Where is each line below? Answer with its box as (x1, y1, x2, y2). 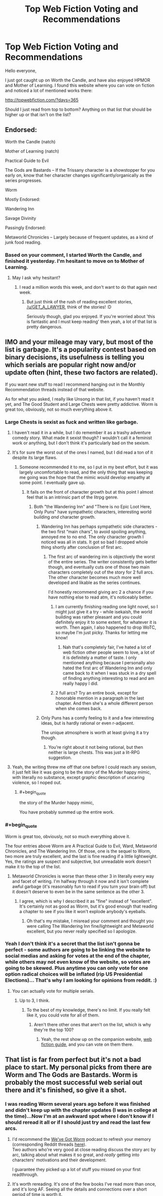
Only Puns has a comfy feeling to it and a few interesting (41, 715, 154, 721)
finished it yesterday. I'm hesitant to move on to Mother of (5, 258, 145, 264)
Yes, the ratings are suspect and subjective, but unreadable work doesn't (5, 858, 151, 864)
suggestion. (48, 755, 72, 760)
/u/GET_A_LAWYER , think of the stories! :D (26, 304, 112, 310)
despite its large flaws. (12, 455, 57, 460)
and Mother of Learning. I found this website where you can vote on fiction (5, 82, 155, 88)
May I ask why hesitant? (12, 275, 61, 281)
